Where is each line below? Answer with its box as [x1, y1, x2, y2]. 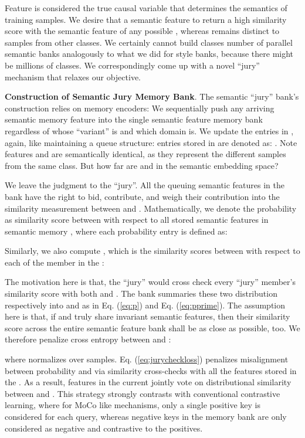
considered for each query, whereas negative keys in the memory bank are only [5, 410, 287, 422]
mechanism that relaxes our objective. [5, 70, 141, 83]
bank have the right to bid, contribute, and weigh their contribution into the [5, 190, 280, 202]
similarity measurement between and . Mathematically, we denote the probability [5, 202, 297, 214]
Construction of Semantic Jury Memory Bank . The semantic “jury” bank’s [5, 90, 299, 103]
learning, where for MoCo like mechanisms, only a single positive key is [5, 399, 261, 411]
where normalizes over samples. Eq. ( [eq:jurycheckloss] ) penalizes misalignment [5, 353, 289, 365]
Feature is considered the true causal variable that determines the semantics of [5, 2, 287, 13]
